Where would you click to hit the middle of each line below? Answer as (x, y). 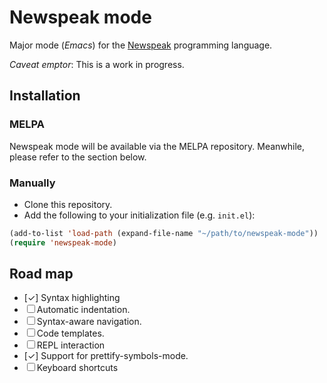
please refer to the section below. (78, 157)
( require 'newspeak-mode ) (63, 242)
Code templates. (70, 333)
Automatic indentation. (83, 310)
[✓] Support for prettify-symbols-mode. (106, 356)
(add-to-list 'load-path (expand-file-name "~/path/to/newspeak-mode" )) (164, 233)
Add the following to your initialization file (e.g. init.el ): (139, 215)
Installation (45, 96)
